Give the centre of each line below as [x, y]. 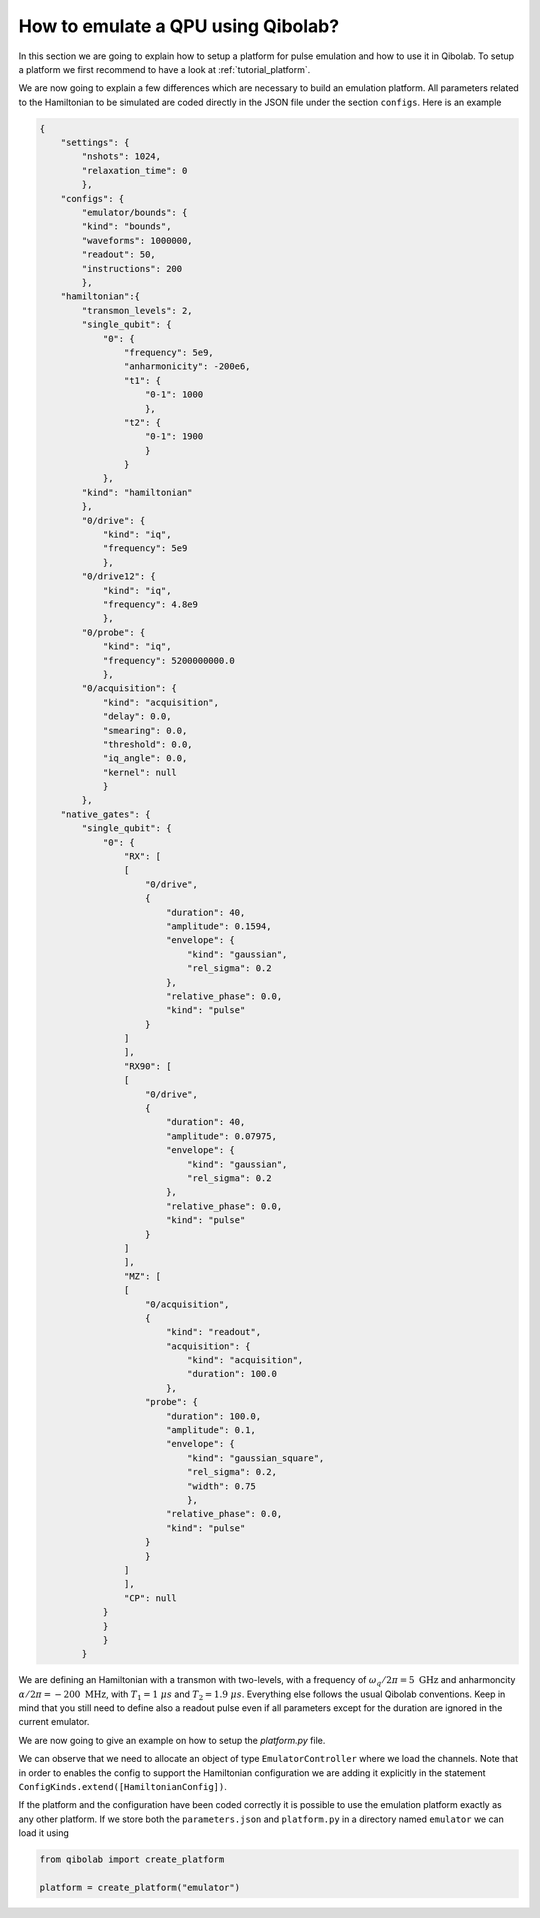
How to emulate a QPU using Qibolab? [179, 26]
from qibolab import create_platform [132, 1859]
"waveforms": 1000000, [137, 240]
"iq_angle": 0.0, [145, 758]
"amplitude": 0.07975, [221, 1136]
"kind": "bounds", [126, 226]
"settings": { [95, 143]
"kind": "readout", [213, 1332]
